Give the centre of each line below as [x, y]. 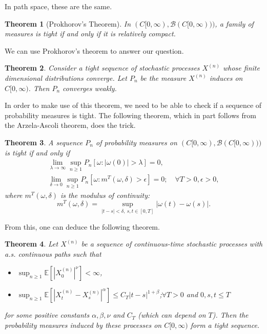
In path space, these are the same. [58, 6]
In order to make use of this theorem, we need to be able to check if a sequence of [133, 105]
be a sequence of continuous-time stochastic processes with [172, 244]
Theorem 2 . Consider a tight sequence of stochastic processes [102, 68]
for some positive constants [47, 315]
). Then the [230, 315]
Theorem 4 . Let [32, 244]
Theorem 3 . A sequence [44, 142]
